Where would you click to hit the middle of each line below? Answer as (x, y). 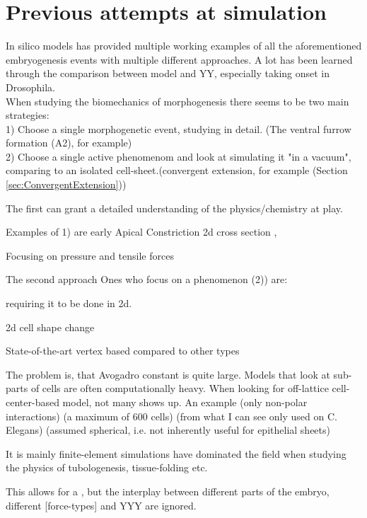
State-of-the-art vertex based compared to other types (123, 351)
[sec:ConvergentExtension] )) (66, 184)
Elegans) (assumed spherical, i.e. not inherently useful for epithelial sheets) (168, 430)
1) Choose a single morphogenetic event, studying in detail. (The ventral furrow (179, 128)
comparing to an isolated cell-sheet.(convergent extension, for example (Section (177, 170)
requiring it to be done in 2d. (69, 303)
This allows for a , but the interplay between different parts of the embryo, (168, 491)
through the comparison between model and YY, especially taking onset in (168, 73)
